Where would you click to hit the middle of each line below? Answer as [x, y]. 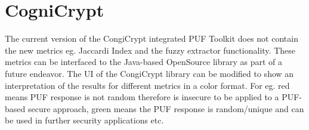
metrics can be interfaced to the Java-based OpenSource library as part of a [143, 62]
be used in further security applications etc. [84, 120]
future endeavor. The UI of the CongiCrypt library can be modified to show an [149, 73]
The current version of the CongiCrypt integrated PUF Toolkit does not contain [152, 38]
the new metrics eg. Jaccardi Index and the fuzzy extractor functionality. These [150, 50]
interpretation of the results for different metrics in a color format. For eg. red [147, 85]
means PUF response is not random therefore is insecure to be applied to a [142, 97]
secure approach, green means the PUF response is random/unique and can [166, 108]
